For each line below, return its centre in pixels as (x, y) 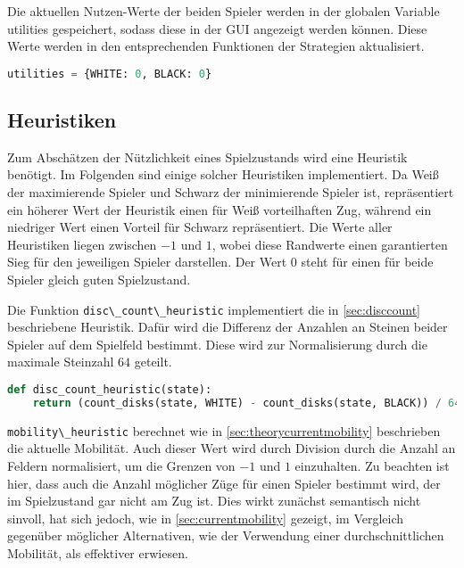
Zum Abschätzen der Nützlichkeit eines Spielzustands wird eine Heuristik (207, 156)
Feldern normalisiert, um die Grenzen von (121, 466)
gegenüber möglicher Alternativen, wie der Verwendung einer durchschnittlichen (226, 535)
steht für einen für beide (367, 262)
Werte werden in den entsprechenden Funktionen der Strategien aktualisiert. (216, 46)
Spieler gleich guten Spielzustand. (99, 280)
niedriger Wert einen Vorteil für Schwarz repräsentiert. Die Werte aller (200, 227)
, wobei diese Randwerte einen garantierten (330, 244)
